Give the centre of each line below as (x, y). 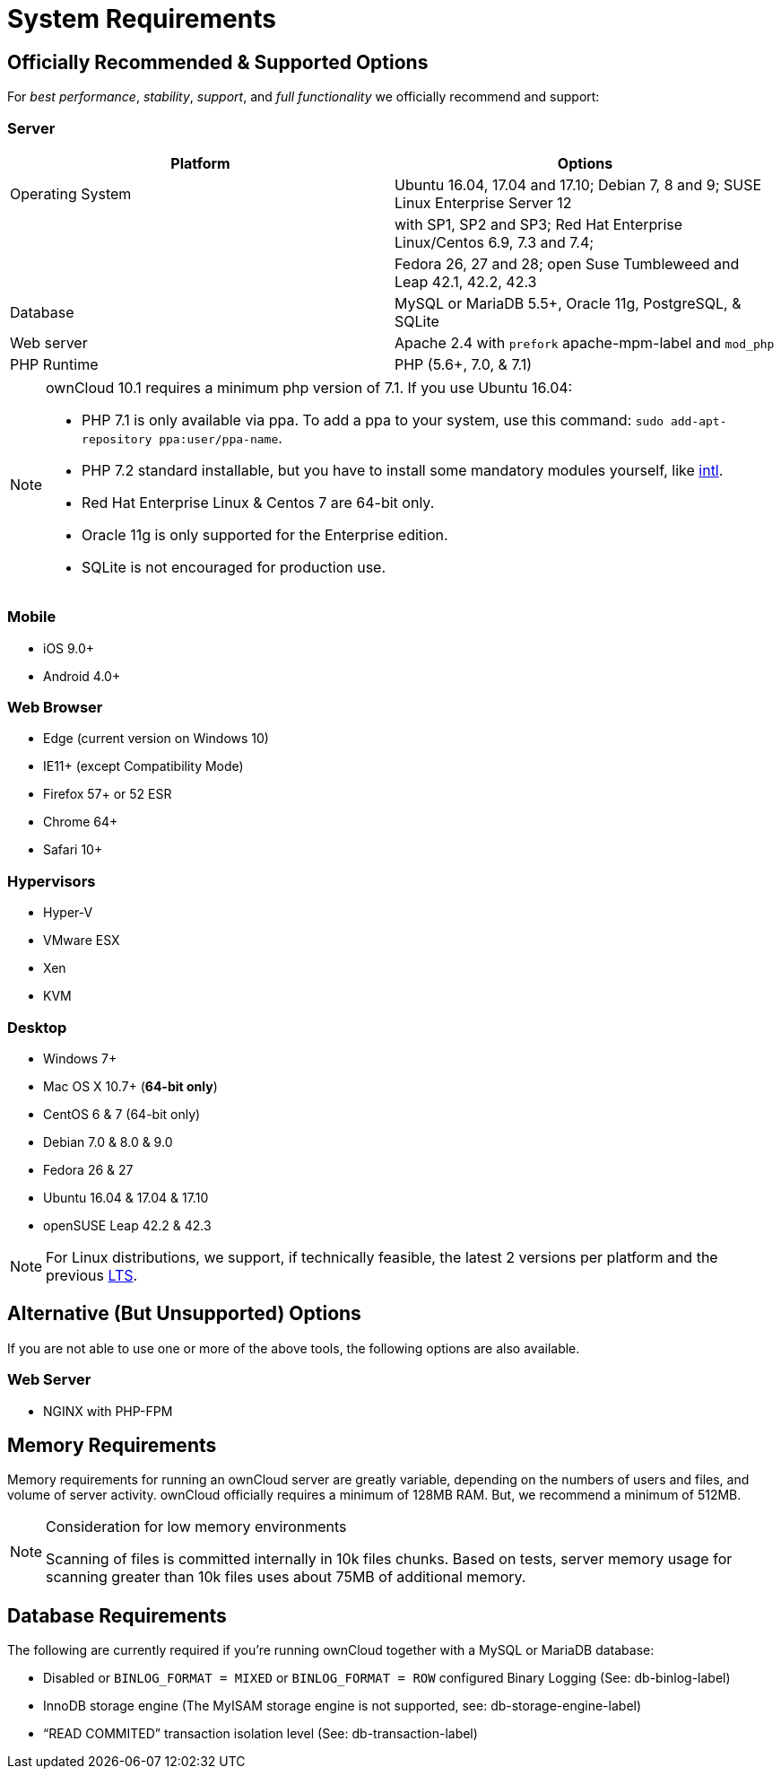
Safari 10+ (73, 850)
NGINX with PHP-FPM (108, 1411)
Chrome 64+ (81, 822)
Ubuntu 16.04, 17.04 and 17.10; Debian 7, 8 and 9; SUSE (578, 184)
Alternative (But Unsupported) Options (184, 1314)
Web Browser (55, 708)
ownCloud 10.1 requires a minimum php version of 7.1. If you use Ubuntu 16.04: (309, 387)
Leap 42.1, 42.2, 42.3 (466, 281)
